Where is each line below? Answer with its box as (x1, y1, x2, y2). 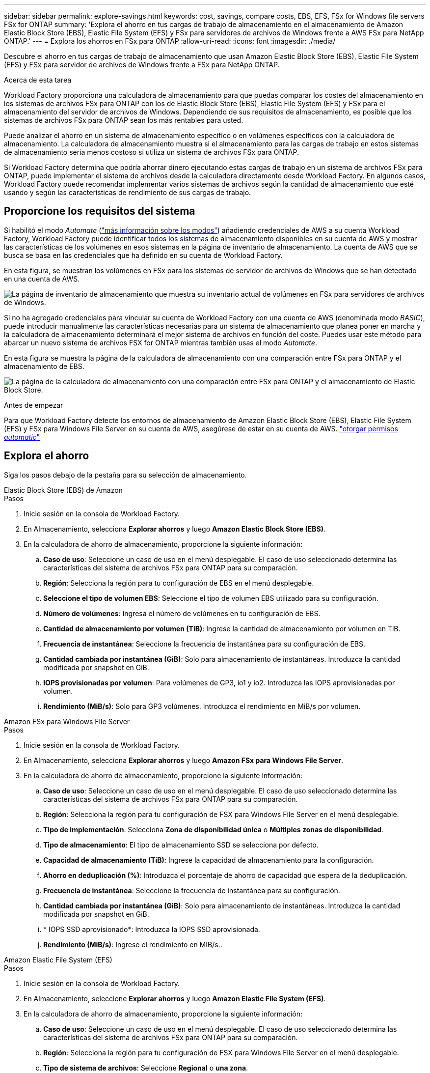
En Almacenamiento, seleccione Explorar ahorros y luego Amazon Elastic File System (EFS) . (24, 994, 326, 1003)
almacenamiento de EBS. (4, 362, 84, 370)
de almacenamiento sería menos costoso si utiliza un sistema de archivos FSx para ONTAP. (4, 148, 299, 156)
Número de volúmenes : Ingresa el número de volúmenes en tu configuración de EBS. (43, 609, 321, 618)
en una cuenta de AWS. (4, 274, 80, 283)
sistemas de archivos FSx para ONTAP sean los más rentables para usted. (4, 116, 243, 124)
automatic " (4, 432, 40, 441)
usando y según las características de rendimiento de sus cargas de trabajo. (4, 188, 251, 197)
